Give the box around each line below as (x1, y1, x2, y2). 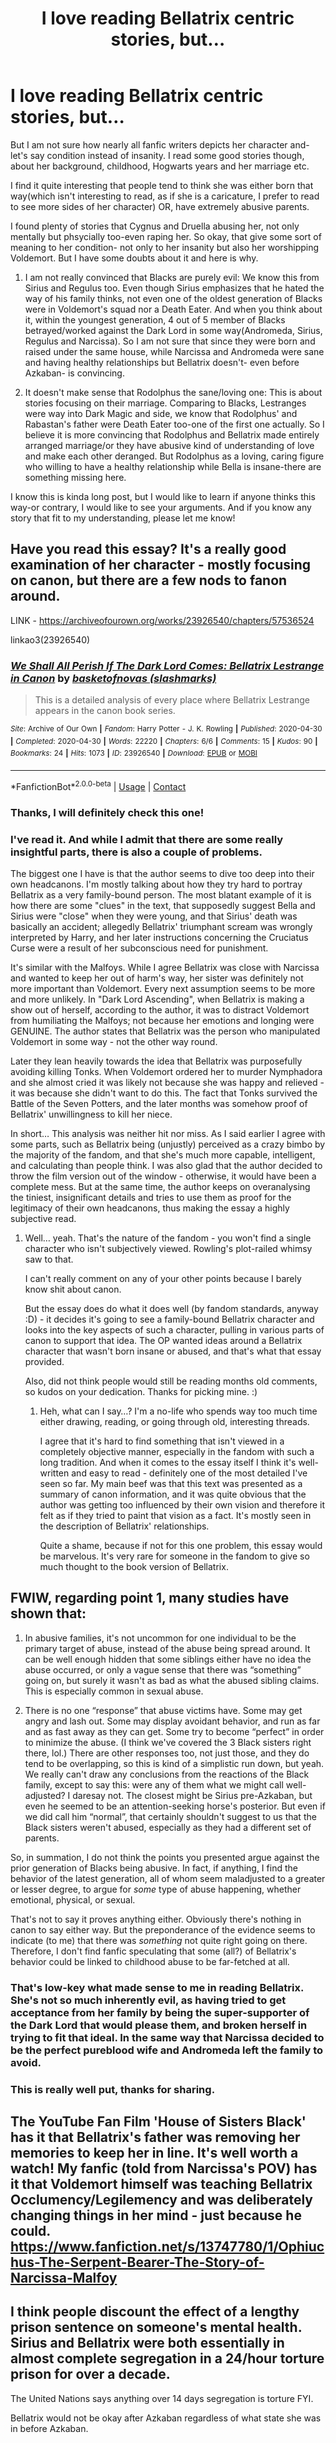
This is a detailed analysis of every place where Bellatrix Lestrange (34, 694, 311, 706)
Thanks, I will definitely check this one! (10, 805, 205, 819)
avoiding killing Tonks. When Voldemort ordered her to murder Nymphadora (10, 1065, 323, 1077)
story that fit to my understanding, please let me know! (10, 512, 236, 524)
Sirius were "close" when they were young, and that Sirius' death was (10, 910, 298, 922)
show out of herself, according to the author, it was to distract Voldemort (10, 1003, 310, 1016)
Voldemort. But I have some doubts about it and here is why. (10, 252, 259, 264)
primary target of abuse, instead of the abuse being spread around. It (24, 1642, 311, 1654)
